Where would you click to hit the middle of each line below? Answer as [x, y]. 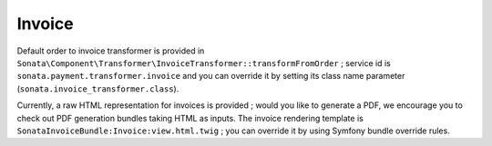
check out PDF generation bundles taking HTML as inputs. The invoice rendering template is [190, 118]
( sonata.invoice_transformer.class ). [98, 88]
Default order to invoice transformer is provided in [111, 51]
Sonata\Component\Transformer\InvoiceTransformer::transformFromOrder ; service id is [204, 63]
